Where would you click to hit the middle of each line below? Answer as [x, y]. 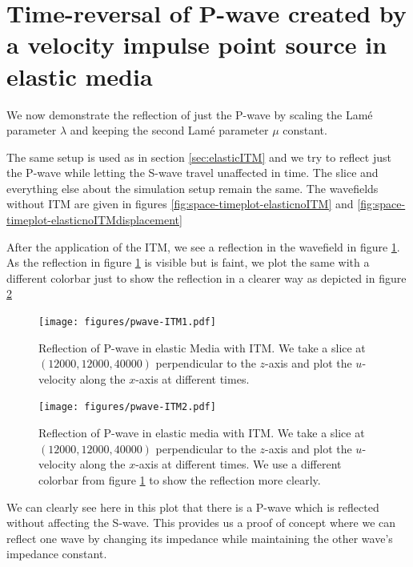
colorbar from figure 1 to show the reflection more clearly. [180, 479]
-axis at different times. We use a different [239, 464]
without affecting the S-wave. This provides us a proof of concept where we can [201, 523]
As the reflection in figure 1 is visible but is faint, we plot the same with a [188, 262]
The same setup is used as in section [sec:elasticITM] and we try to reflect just [199, 157]
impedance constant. [57, 554]
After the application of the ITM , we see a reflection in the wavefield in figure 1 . [203, 246]
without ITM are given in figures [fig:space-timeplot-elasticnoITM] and [180, 204]
